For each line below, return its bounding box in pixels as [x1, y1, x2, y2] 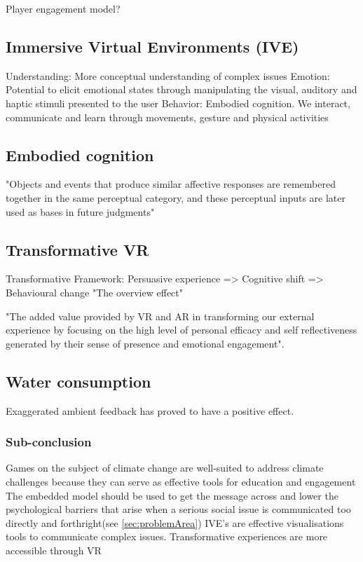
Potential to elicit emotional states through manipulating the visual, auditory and [6, 82, 357, 97]
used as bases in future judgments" [6, 204, 155, 219]
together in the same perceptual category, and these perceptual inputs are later [6, 190, 346, 205]
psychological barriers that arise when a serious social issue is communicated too [6, 502, 351, 516]
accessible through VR [6, 542, 102, 557]
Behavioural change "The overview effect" [6, 285, 183, 299]
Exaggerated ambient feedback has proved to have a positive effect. [6, 403, 294, 418]
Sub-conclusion [6, 433, 92, 451]
